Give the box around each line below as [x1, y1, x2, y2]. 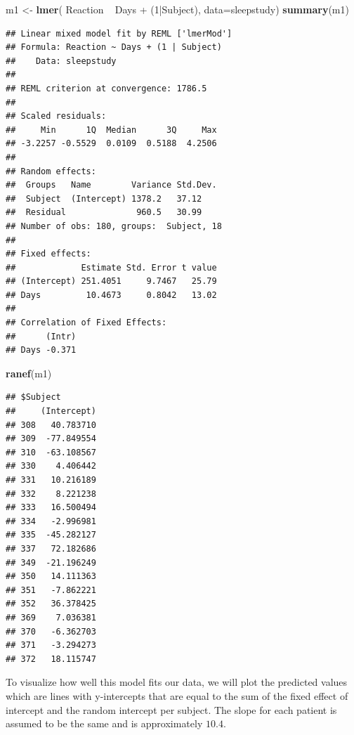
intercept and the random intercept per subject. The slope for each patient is [6, 702, 337, 717]
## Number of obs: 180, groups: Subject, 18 [6, 221, 222, 231]
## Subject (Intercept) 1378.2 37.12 [6, 193, 202, 204]
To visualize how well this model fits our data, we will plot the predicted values [6, 675, 348, 689]
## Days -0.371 [6, 345, 77, 356]
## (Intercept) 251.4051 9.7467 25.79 [6, 276, 217, 287]
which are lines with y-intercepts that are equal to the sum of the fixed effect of [6, 688, 348, 703]
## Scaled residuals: [6, 111, 107, 122]
